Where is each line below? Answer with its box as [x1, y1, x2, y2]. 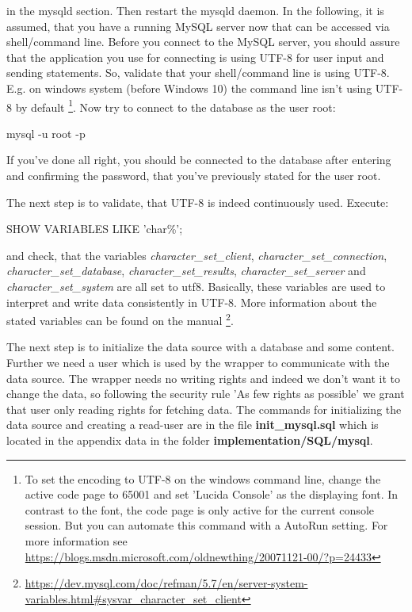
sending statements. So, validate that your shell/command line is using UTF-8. [6, 64, 390, 81]
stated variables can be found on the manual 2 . [6, 310, 234, 328]
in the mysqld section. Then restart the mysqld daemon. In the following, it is [6, 2, 384, 18]
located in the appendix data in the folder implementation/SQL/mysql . [6, 431, 373, 448]
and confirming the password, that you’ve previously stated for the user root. [6, 167, 381, 183]
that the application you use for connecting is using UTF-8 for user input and [6, 48, 384, 65]
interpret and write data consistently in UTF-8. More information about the [6, 293, 377, 310]
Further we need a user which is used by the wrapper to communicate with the [6, 354, 390, 370]
